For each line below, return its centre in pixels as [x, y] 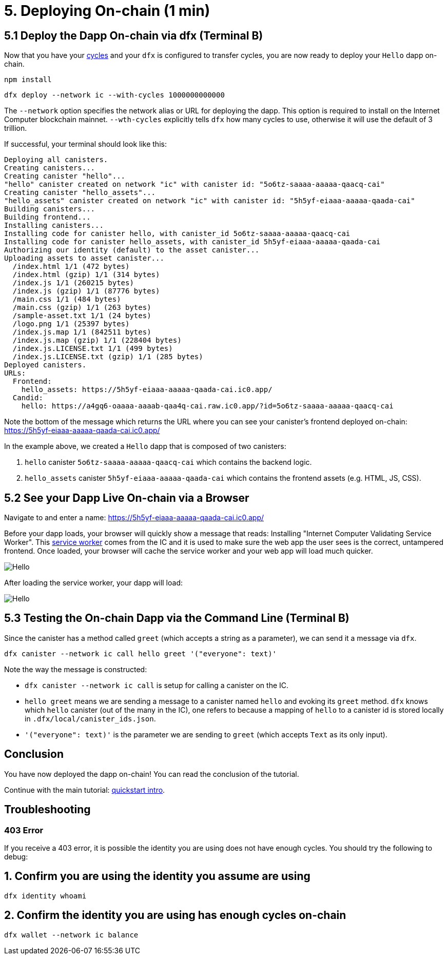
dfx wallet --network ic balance [71, 935]
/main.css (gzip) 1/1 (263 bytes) [82, 308]
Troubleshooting [47, 810]
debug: [16, 856]
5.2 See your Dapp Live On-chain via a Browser [127, 498]
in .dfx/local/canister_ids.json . [90, 718]
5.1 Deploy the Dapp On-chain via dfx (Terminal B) [134, 35]
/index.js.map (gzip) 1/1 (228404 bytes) [97, 340]
